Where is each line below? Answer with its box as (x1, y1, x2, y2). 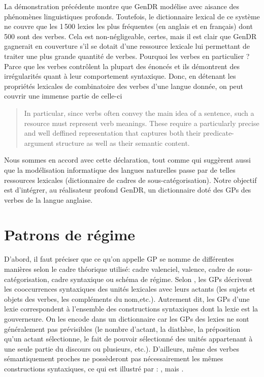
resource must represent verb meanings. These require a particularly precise (24, 117, 259, 128)
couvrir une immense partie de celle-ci (4, 90, 122, 101)
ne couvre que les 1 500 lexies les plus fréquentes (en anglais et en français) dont (4, 21, 253, 32)
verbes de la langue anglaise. (4, 194, 93, 205)
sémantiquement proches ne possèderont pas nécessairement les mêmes (4, 353, 223, 364)
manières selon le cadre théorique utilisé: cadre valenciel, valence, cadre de (4, 264, 235, 274)
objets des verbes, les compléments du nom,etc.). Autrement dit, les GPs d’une (4, 293, 250, 304)
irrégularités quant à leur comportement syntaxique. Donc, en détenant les (4, 71, 236, 81)
